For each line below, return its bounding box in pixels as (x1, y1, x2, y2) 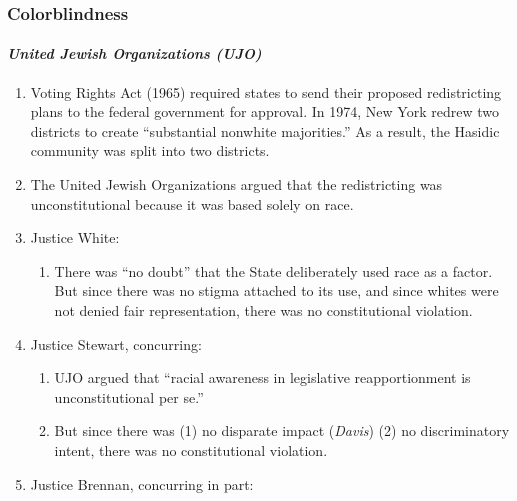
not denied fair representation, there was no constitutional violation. (54, 299, 473, 320)
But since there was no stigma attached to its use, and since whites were (54, 280, 499, 301)
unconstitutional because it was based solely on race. (30, 193, 354, 214)
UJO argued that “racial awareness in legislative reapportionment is (54, 367, 471, 388)
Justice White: (30, 227, 120, 248)
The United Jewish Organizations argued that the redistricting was (30, 174, 443, 195)
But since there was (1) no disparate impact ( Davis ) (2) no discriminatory (54, 420, 510, 441)
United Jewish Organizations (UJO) (7, 43, 262, 64)
